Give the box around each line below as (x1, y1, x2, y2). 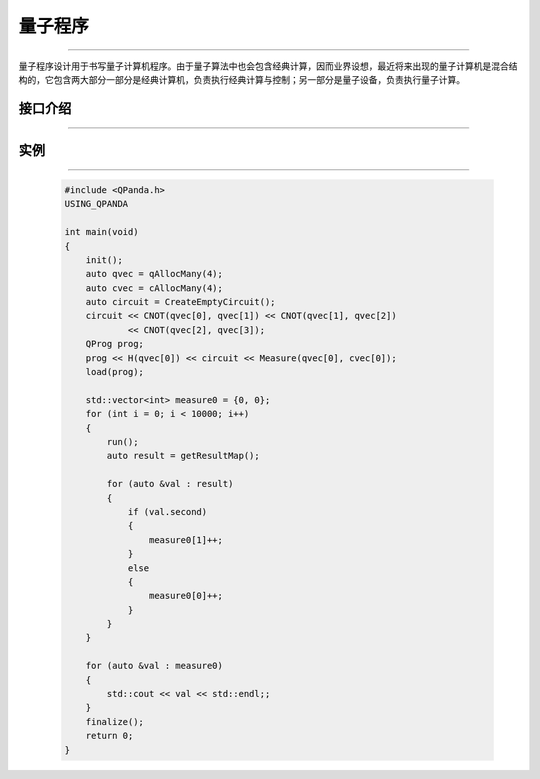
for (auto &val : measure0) (85, 660, 224, 672)
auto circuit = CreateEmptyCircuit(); (85, 296, 276, 308)
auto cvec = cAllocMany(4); (85, 282, 224, 294)
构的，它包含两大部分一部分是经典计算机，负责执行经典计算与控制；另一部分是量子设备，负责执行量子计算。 (18, 73, 465, 85)
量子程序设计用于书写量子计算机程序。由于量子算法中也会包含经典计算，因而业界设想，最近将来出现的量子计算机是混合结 (18, 60, 518, 72)
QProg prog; (85, 338, 145, 350)
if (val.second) (127, 506, 208, 517)
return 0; (85, 730, 134, 742)
